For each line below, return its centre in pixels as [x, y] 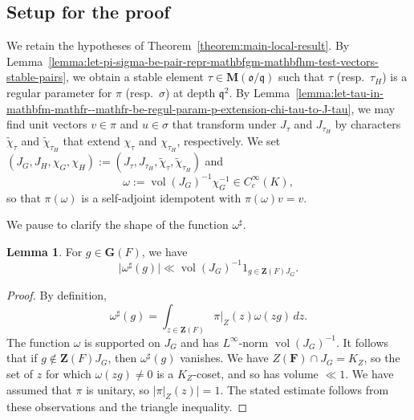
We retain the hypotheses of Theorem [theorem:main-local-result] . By [178, 45]
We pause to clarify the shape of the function [118, 224]
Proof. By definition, [57, 295]
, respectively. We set [229, 141]
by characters [368, 124]
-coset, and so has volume [256, 373]
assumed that [39, 389]
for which [68, 373]
